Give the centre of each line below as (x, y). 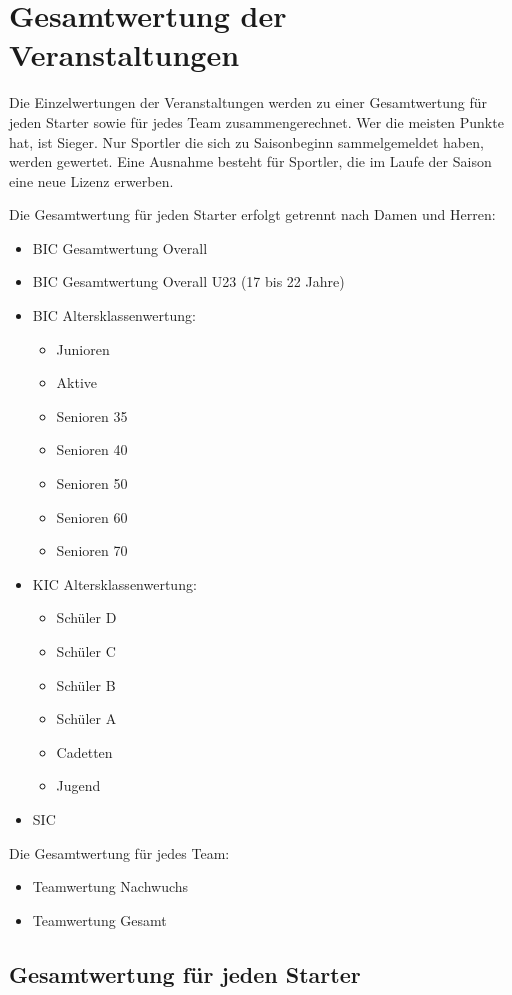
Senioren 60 (92, 516)
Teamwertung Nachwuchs (110, 886)
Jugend (78, 785)
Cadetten (84, 751)
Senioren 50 (92, 483)
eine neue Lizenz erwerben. (91, 180)
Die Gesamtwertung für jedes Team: (119, 852)
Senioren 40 (92, 449)
